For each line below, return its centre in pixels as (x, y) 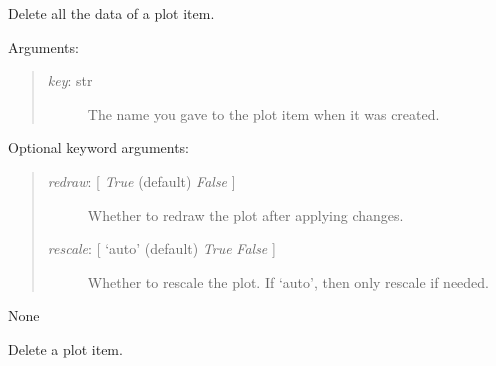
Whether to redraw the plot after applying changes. (245, 214)
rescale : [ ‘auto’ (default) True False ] (161, 248)
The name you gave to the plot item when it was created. (263, 113)
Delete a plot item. (65, 348)
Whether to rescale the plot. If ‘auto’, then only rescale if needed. (288, 281)
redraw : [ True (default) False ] (141, 180)
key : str (70, 80)
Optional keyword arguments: (99, 147)
